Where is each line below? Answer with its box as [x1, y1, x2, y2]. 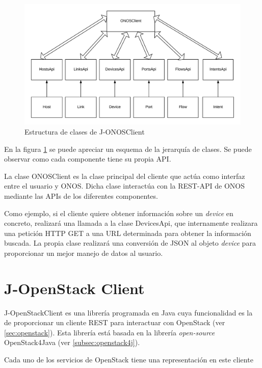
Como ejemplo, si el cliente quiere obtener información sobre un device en [4, 207, 233, 218]
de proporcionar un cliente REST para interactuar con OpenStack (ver [4, 317, 225, 328]
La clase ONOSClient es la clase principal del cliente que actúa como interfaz [4, 170, 245, 181]
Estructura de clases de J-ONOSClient [24, 126, 145, 137]
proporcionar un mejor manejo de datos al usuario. [4, 247, 163, 258]
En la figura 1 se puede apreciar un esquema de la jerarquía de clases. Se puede [4, 143, 252, 154]
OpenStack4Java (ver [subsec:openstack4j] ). [4, 337, 140, 348]
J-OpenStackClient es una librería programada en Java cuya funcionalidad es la [4, 307, 253, 318]
